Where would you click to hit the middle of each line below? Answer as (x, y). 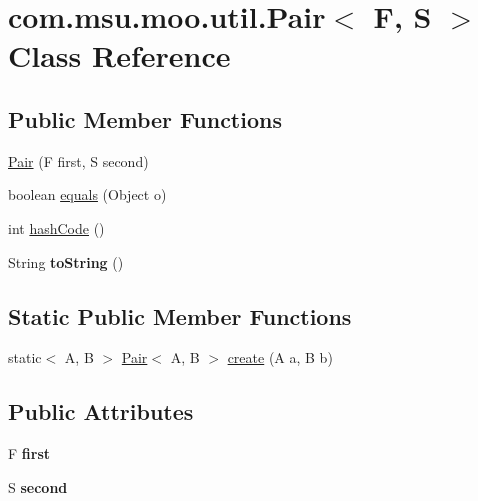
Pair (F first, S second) (78, 160)
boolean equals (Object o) (87, 194)
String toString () (66, 261)
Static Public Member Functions (180, 315)
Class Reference (119, 55)
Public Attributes (101, 411)
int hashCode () (56, 227)
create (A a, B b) (280, 357)
